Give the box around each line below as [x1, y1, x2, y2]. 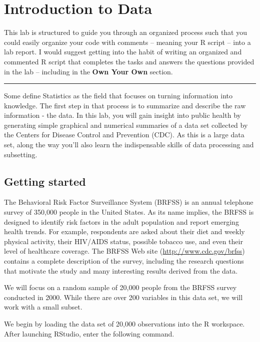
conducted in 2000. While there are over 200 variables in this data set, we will [4, 292, 243, 302]
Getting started [4, 173, 86, 189]
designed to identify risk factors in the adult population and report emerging [4, 216, 239, 227]
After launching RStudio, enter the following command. [4, 328, 174, 339]
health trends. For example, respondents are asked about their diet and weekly [4, 226, 245, 237]
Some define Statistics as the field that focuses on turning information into [4, 90, 233, 101]
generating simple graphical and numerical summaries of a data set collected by [4, 119, 248, 130]
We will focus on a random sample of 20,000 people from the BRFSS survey [4, 282, 237, 293]
